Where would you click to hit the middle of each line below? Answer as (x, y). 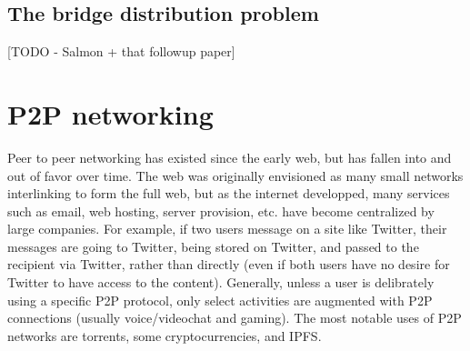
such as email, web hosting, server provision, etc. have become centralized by (221, 211)
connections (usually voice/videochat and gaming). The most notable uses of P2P (235, 318)
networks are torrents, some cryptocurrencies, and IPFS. (165, 335)
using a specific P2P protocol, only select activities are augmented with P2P (220, 300)
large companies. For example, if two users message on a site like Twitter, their (227, 229)
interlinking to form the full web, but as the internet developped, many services (229, 193)
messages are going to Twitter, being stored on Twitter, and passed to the (213, 246)
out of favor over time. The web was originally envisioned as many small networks (235, 175)
